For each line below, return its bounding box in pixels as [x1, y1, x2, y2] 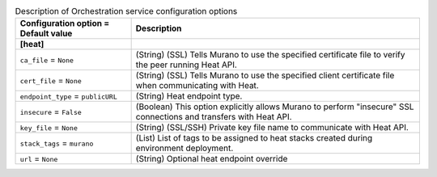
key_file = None [19, 122, 78, 133]
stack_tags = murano [19, 137, 94, 149]
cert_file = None [19, 75, 83, 86]
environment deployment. [135, 142, 234, 154]
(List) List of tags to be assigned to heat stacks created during [135, 133, 373, 144]
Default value [19, 28, 73, 40]
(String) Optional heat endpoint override [135, 154, 288, 165]
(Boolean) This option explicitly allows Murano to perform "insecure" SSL [135, 101, 414, 112]
